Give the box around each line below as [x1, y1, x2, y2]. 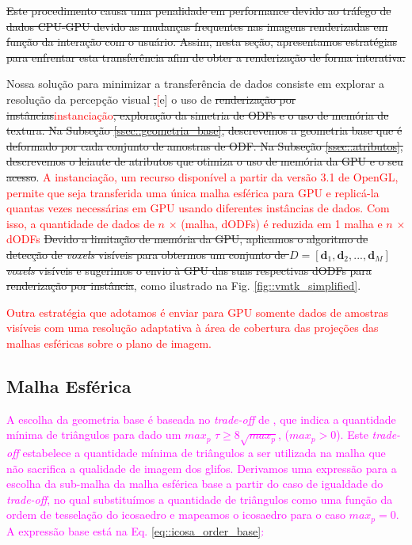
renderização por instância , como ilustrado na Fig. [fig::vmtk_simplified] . [6, 277, 361, 294]
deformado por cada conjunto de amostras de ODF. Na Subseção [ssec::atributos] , [6, 137, 403, 154]
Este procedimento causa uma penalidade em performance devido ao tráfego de [6, 2, 391, 18]
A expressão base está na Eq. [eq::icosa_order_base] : [6, 522, 265, 539]
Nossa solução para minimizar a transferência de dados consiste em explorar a [6, 75, 385, 92]
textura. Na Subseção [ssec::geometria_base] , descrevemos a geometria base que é [6, 122, 402, 139]
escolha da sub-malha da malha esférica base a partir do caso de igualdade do [6, 475, 383, 492]
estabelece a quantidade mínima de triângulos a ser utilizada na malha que [22, 444, 386, 461]
